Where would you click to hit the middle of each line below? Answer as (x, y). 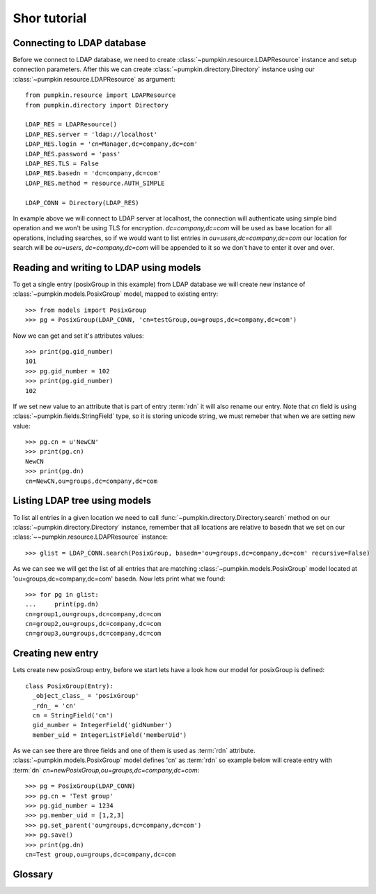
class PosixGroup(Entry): (70, 686)
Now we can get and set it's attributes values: (78, 336)
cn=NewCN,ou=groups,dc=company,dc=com (92, 481)
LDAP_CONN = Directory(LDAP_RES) (82, 203)
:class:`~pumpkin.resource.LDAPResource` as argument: (94, 79)
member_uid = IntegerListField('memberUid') (110, 735)
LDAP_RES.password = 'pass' (73, 154)
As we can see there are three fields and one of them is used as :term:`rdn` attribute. (134, 751)
